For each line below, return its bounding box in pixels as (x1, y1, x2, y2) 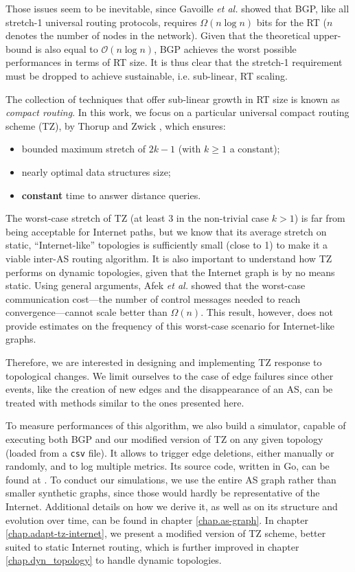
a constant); (229, 141, 280, 156)
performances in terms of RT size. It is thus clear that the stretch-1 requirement (5, 55, 343, 69)
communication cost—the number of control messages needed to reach (5, 291, 301, 306)
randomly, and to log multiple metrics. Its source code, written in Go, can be (5, 459, 330, 473)
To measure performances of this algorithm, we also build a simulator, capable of (5, 418, 346, 433)
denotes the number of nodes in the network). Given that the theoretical (5, 28, 310, 43)
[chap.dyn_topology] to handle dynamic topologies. (5, 553, 222, 567)
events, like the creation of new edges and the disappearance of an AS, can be (5, 382, 333, 396)
